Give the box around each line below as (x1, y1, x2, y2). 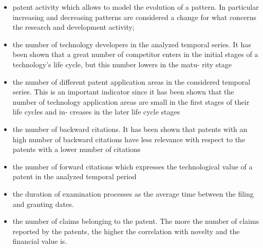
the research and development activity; (12, 22, 135, 32)
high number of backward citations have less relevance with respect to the (12, 133, 246, 144)
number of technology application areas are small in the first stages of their (12, 96, 250, 107)
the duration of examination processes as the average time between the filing (12, 188, 254, 199)
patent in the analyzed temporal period (12, 171, 137, 182)
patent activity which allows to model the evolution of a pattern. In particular (12, 2, 259, 12)
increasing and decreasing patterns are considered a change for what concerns (12, 11, 257, 22)
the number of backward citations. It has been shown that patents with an (12, 123, 248, 134)
